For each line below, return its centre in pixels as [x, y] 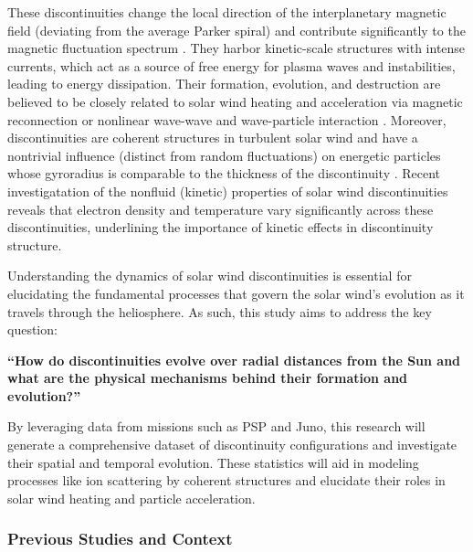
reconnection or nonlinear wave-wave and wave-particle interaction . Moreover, [227, 119]
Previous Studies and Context [120, 539]
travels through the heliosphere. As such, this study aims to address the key [220, 311]
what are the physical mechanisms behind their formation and [208, 378]
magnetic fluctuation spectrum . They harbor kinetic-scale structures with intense [236, 48]
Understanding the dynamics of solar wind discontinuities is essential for [210, 276]
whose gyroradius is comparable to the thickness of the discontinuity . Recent [224, 173]
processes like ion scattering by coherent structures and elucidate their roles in [226, 480]
